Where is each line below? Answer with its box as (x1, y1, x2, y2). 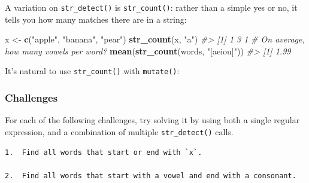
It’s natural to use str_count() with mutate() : (5, 65, 180, 77)
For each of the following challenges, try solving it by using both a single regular (5, 114, 300, 126)
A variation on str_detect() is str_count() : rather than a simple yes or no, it (5, 1, 298, 13)
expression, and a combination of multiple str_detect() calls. (5, 125, 234, 138)
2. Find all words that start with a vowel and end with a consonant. (5, 171, 296, 180)
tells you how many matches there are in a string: (5, 13, 187, 25)
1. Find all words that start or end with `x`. (5, 148, 202, 157)
